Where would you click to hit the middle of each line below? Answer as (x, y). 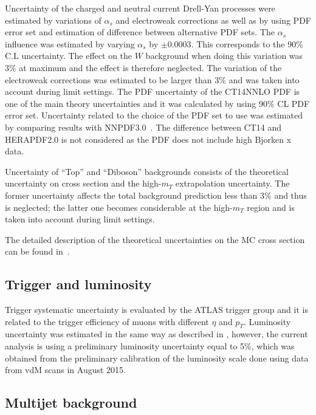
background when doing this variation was (224, 56)
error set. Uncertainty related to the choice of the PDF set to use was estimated (154, 115)
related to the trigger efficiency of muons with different (107, 321)
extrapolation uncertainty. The (232, 183)
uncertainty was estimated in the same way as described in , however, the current (156, 334)
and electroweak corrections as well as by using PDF (213, 20)
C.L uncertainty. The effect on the (69, 56)
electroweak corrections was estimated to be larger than (108, 79)
